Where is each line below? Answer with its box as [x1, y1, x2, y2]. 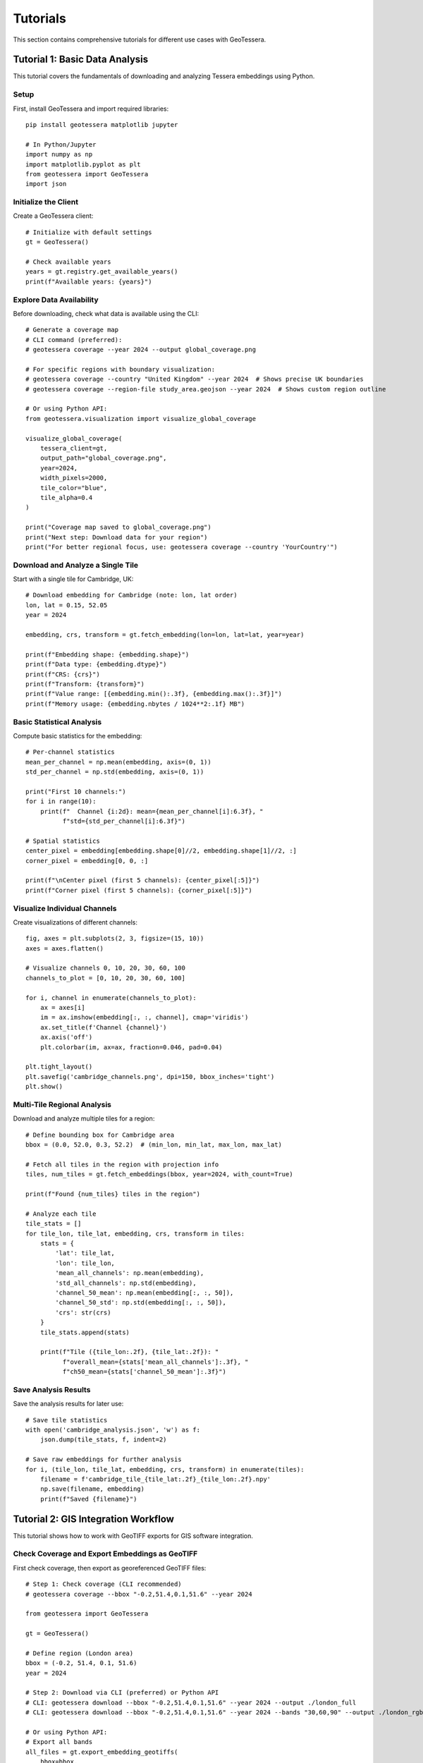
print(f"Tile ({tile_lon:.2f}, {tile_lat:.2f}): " [39, 1348, 219, 1356]
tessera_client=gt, [39, 444, 108, 453]
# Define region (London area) [25, 1649, 134, 1657]
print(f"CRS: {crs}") [25, 670, 100, 678]
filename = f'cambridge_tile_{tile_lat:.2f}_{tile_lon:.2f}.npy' [39, 1475, 271, 1483]
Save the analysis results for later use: [13, 1400, 124, 1408]
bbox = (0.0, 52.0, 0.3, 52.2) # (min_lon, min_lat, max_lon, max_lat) [25, 1141, 282, 1149]
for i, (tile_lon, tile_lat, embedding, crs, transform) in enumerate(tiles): [25, 1465, 305, 1473]
